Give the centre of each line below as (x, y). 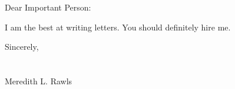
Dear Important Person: (48, 7)
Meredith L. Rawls (39, 81)
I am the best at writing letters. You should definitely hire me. (118, 27)
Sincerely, (22, 47)
